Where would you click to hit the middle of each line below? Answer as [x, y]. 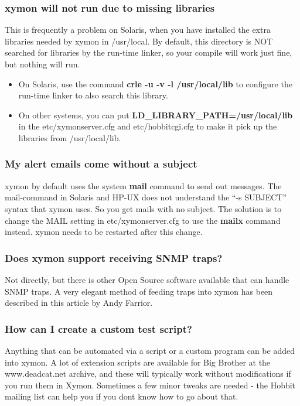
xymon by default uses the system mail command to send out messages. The [143, 185]
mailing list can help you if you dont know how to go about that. [122, 396]
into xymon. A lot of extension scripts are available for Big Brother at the [138, 362]
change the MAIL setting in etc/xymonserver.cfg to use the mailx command [143, 220]
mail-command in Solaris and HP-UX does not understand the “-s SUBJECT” [146, 197]
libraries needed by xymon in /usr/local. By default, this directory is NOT [139, 41]
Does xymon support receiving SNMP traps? [114, 257]
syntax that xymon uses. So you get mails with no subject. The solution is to [143, 208]
